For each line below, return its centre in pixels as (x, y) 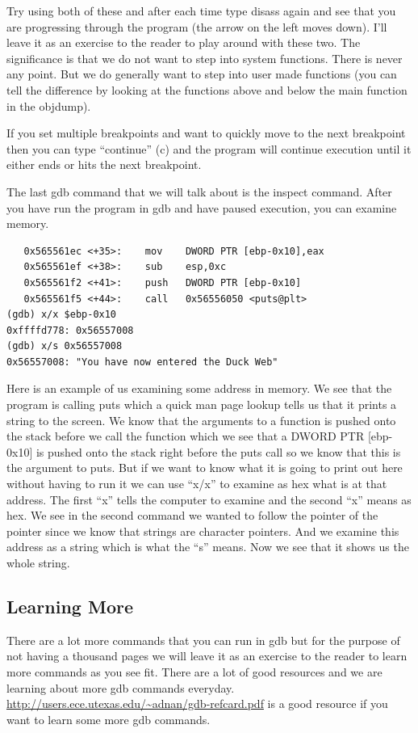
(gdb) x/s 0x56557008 (65, 346)
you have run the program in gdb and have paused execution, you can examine (202, 207)
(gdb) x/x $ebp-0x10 (62, 315)
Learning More (70, 606)
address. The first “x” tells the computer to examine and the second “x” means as (209, 499)
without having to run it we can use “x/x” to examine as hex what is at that (197, 484)
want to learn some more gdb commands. (109, 719)
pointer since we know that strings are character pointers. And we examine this (203, 531)
